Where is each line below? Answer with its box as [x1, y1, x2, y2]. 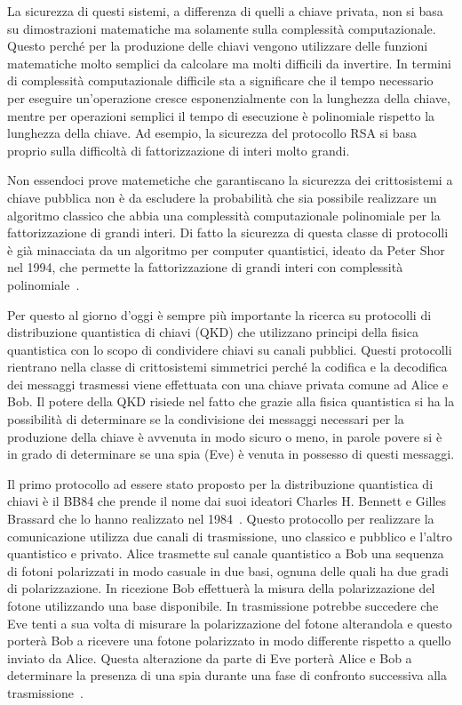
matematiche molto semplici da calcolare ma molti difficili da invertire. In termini [7, 53, 451, 72]
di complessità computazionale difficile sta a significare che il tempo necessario [7, 71, 434, 90]
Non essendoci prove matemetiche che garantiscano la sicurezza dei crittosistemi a [7, 171, 453, 189]
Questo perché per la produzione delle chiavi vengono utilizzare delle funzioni [7, 36, 428, 55]
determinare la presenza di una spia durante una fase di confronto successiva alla [7, 666, 447, 685]
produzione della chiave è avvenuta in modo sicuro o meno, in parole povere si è [7, 427, 442, 445]
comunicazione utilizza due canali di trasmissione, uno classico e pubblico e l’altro [7, 526, 452, 545]
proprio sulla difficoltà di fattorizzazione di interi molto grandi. [7, 140, 350, 159]
